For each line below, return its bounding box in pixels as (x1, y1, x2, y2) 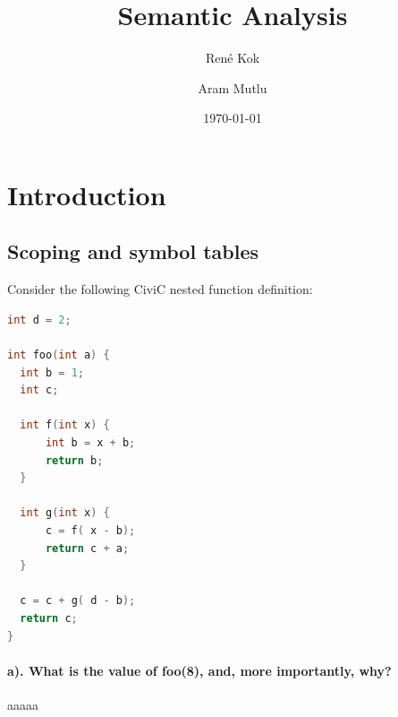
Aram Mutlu (198, 78, 267, 97)
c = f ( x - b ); (45, 524, 136, 538)
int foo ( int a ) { (7, 349, 110, 362)
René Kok (205, 48, 260, 67)
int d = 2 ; (7, 313, 72, 326)
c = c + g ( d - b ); (20, 594, 136, 608)
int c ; (20, 384, 59, 397)
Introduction (7, 176, 166, 212)
